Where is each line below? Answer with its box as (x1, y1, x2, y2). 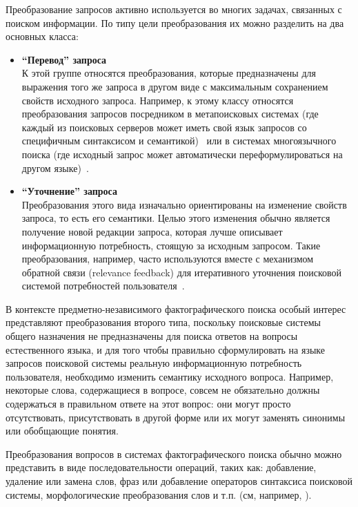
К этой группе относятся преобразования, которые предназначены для (21, 66, 316, 80)
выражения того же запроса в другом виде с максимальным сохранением (21, 79, 328, 93)
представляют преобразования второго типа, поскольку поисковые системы (6, 315, 321, 329)
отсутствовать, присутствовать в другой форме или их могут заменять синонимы (6, 410, 346, 424)
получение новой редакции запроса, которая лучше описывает (21, 224, 283, 238)
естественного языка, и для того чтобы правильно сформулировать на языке (6, 342, 325, 356)
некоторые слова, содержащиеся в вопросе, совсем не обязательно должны (6, 383, 320, 397)
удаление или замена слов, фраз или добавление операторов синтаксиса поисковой (6, 474, 353, 488)
